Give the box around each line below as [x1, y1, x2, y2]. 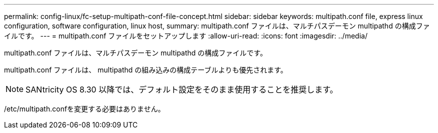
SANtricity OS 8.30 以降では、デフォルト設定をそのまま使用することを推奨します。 [25, 84, 338, 94]
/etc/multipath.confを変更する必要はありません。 [4, 104, 165, 113]
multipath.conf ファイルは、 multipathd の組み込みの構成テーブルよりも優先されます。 [4, 65, 287, 74]
